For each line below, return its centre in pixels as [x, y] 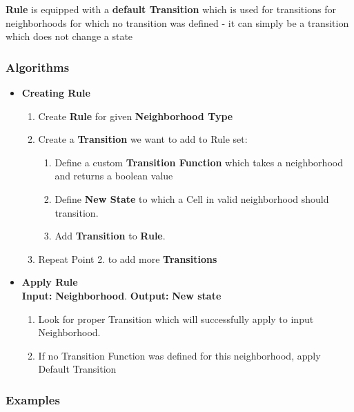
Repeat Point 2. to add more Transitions [128, 258]
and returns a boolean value [114, 176]
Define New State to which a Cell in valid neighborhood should [192, 198]
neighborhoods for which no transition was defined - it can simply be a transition [177, 22]
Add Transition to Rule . [110, 236]
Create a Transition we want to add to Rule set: [143, 139]
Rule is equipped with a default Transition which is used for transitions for [171, 9]
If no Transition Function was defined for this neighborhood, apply [179, 355]
